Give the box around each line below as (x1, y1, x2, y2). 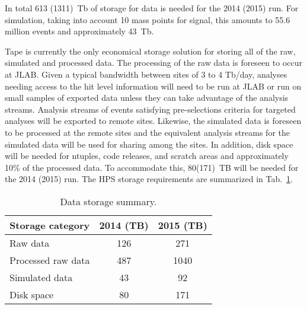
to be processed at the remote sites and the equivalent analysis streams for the (5, 126, 290, 138)
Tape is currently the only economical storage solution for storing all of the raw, (5, 44, 296, 57)
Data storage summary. (60, 194, 157, 208)
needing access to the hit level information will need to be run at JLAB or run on (5, 79, 302, 92)
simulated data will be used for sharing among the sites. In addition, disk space (5, 138, 293, 150)
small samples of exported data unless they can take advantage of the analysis (5, 91, 289, 104)
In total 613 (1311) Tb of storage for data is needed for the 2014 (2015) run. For (5, 2, 299, 14)
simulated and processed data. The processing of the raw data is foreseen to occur (5, 56, 302, 69)
